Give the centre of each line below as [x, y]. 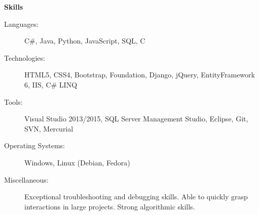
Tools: [13, 101]
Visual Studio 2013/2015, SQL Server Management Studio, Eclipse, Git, [136, 119]
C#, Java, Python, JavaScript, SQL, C [85, 41]
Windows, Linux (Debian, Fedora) [77, 162]
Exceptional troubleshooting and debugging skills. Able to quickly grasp [136, 197]
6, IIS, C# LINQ [51, 84]
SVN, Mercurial [49, 128]
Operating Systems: [34, 145]
